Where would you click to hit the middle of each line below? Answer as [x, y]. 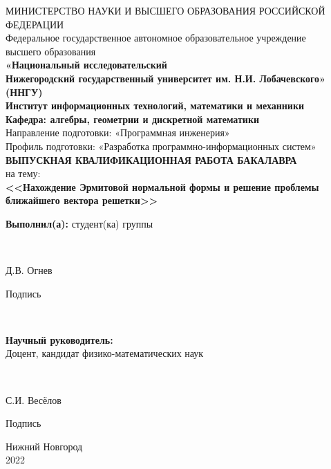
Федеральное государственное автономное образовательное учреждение [156, 38]
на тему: [23, 173]
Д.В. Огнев [29, 270]
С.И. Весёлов [34, 399]
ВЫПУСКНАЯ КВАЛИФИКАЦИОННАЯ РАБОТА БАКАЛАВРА [151, 159]
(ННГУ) [24, 92]
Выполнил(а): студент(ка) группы [79, 223]
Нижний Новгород [44, 446]
